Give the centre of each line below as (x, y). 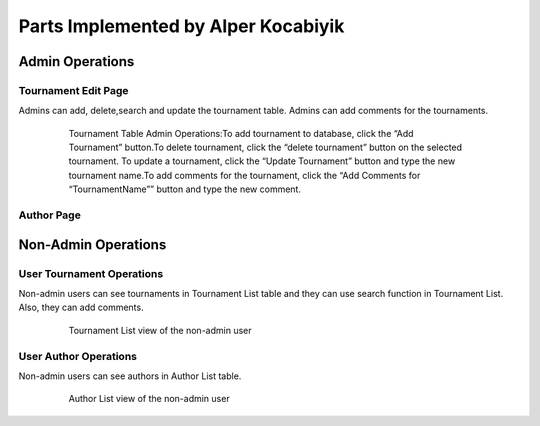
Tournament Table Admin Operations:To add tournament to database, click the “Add (241, 133)
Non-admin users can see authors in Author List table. (130, 376)
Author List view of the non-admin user (149, 399)
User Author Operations (78, 356)
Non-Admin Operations (92, 244)
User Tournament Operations (91, 273)
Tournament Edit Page (73, 90)
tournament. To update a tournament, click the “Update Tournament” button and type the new (262, 161)
